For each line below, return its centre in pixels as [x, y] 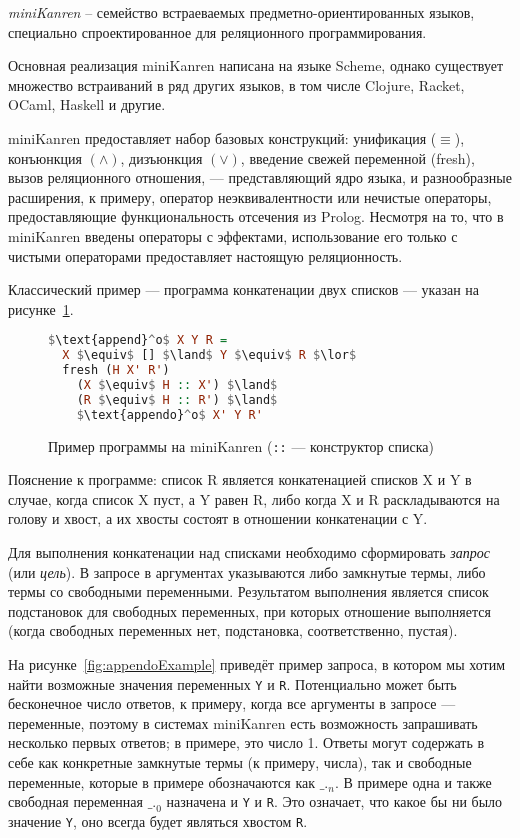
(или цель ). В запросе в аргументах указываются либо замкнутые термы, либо [247, 571]
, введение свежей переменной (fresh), [357, 157]
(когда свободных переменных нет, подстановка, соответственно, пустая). [233, 630]
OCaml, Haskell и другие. [87, 104]
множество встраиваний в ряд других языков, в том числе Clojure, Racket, [236, 84]
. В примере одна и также [413, 781]
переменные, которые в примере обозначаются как [162, 781]
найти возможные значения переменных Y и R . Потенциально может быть [232, 683]
